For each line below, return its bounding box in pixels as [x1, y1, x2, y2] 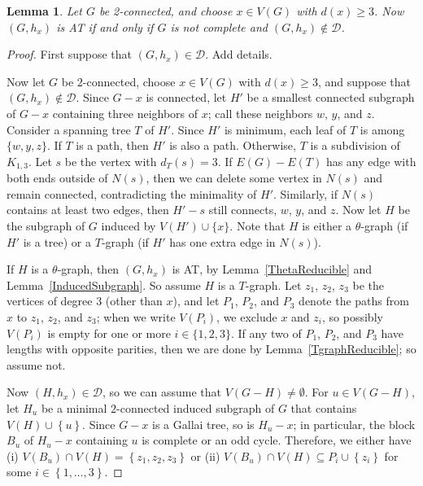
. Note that [229, 217, 286, 234]
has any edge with [325, 152, 416, 169]
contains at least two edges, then [7, 201, 169, 218]
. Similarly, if [273, 185, 338, 202]
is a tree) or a [23, 233, 92, 250]
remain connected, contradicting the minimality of [7, 185, 257, 202]
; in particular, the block [293, 415, 416, 432]
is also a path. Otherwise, [169, 137, 296, 154]
